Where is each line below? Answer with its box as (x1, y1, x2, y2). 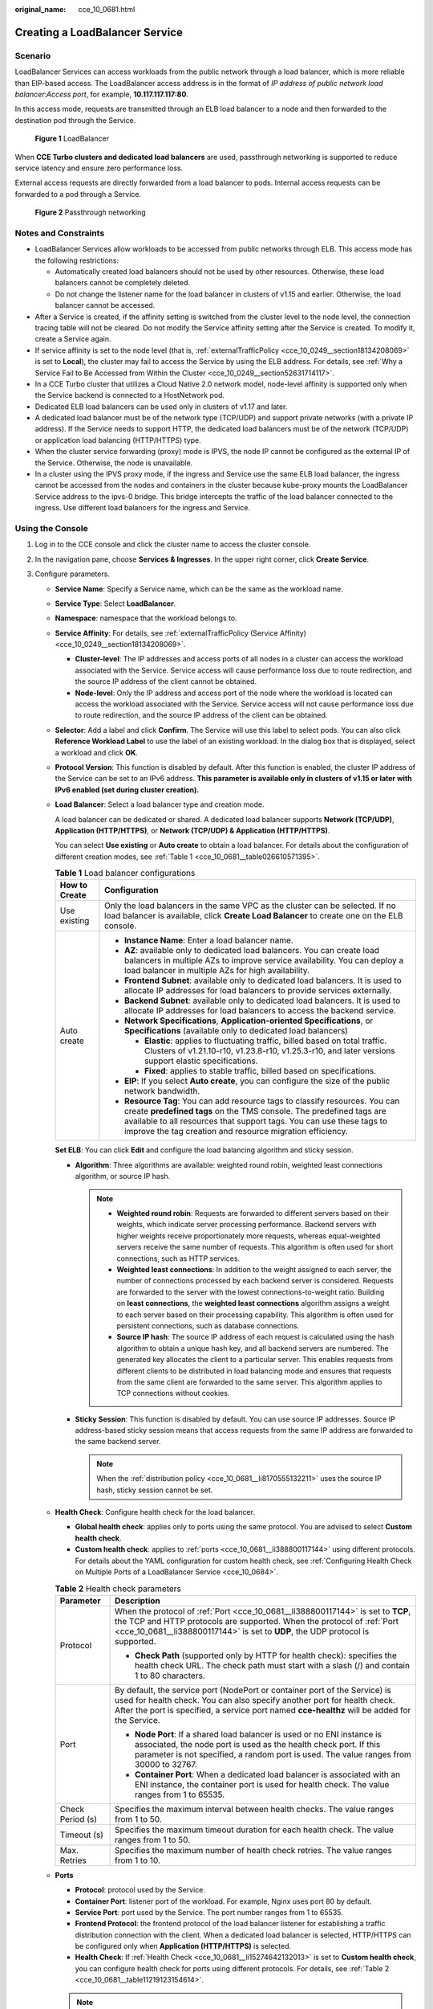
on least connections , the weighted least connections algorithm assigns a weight (116, 1299, 390, 1308)
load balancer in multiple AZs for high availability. (124, 965, 310, 976)
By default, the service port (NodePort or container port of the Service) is (115, 1684, 392, 1696)
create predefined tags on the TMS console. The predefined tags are (124, 1106, 386, 1117)
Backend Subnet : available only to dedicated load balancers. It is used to (124, 995, 401, 1006)
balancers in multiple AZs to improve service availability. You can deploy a (124, 955, 404, 966)
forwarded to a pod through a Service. (14, 189, 142, 198)
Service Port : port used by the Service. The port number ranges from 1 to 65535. (75, 1907, 344, 1917)
